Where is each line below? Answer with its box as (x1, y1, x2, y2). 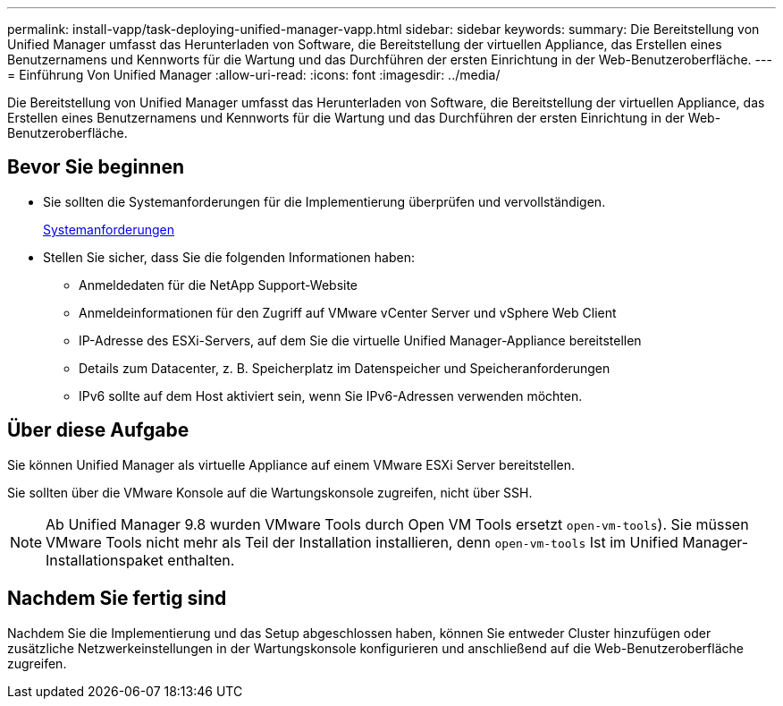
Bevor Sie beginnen (7, 156, 185, 179)
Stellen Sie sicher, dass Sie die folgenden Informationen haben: (43, 249, 416, 265)
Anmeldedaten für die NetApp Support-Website (79, 276, 358, 293)
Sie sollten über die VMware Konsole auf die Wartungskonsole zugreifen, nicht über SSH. (7, 484, 533, 500)
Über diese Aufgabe (7, 419, 189, 442)
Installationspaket (46, 550, 164, 569)
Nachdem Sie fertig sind (7, 587, 227, 610)
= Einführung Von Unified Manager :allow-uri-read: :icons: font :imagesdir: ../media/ (7, 67, 501, 82)
